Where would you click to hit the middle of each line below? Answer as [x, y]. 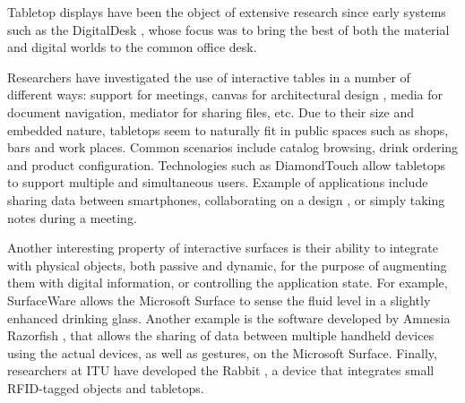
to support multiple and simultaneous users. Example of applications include [218, 182]
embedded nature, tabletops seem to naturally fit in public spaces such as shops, [228, 129]
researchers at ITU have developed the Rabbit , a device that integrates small [221, 370]
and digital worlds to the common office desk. [132, 47]
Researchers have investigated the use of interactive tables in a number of [209, 77]
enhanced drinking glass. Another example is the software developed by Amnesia [229, 317]
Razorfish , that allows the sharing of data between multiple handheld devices [221, 335]
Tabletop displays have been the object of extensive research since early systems [227, 12]
